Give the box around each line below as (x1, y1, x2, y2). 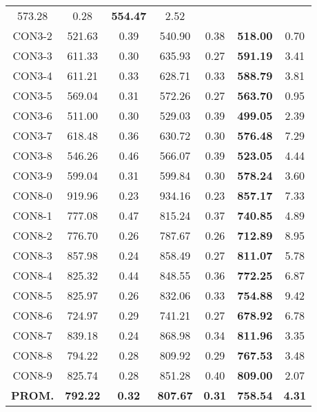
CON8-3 (12, 247, 52, 263)
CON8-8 (12, 347, 52, 363)
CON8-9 (12, 367, 52, 383)
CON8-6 (12, 307, 52, 323)
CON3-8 (12, 147, 52, 163)
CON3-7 (12, 127, 52, 143)
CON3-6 (12, 107, 52, 123)
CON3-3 (12, 48, 52, 63)
